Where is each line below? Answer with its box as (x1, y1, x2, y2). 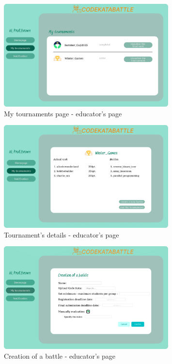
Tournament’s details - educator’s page (4, 229, 119, 239)
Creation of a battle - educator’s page (4, 350, 115, 361)
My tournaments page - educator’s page (4, 108, 122, 118)
